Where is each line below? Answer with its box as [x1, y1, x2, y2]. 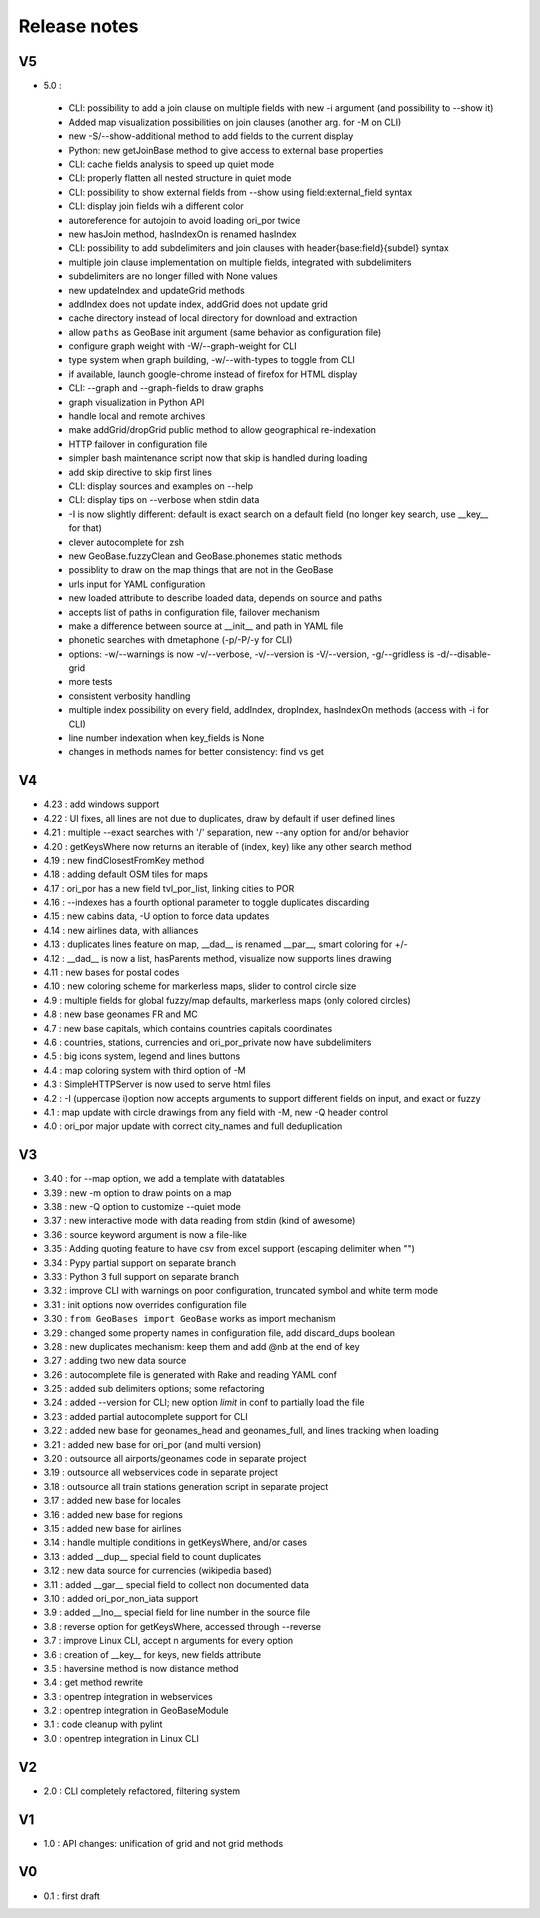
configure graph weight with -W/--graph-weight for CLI [68, 340, 297, 352]
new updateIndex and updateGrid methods [68, 284, 245, 296]
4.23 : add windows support [43, 798, 160, 810]
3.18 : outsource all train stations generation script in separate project [43, 1480, 329, 1492]
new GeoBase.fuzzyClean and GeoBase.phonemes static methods [68, 550, 343, 562]
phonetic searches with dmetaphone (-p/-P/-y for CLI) [68, 634, 293, 646]
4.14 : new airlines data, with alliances [43, 924, 199, 936]
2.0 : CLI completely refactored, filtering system [43, 1785, 240, 1797]
